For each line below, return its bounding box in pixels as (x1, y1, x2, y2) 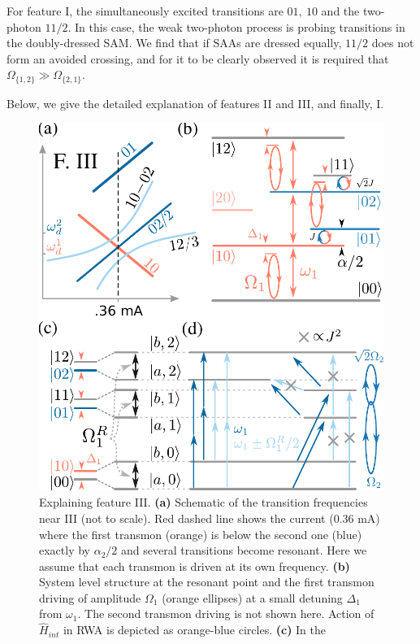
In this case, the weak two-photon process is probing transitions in (75, 18, 405, 35)
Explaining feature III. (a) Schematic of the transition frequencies (39, 494, 368, 511)
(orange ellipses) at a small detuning (162, 589, 343, 606)
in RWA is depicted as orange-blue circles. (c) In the (63, 621, 327, 638)
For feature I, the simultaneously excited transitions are (6, 2, 284, 19)
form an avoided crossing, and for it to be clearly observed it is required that (6, 50, 389, 67)
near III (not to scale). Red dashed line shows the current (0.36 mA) (39, 509, 380, 526)
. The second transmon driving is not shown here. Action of (77, 605, 375, 622)
